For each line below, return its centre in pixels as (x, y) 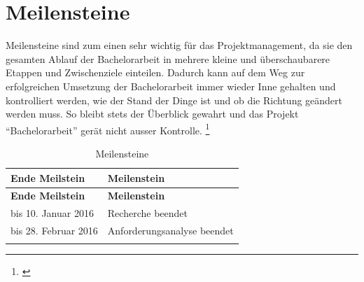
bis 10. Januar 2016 (52, 213)
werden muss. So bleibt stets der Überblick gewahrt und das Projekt (152, 114)
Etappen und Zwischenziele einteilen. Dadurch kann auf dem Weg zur (155, 72)
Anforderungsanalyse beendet (170, 231)
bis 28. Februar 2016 (54, 231)
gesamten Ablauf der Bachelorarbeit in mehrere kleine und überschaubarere (168, 58)
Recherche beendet (147, 213)
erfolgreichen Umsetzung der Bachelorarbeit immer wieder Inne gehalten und (171, 86)
